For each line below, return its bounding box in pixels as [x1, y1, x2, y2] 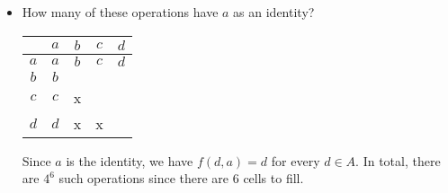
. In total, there [355, 151, 441, 170]
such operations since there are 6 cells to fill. [58, 169, 304, 188]
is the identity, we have [66, 151, 193, 170]
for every [271, 151, 320, 170]
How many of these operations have [22, 3, 219, 21]
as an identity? [233, 3, 315, 21]
